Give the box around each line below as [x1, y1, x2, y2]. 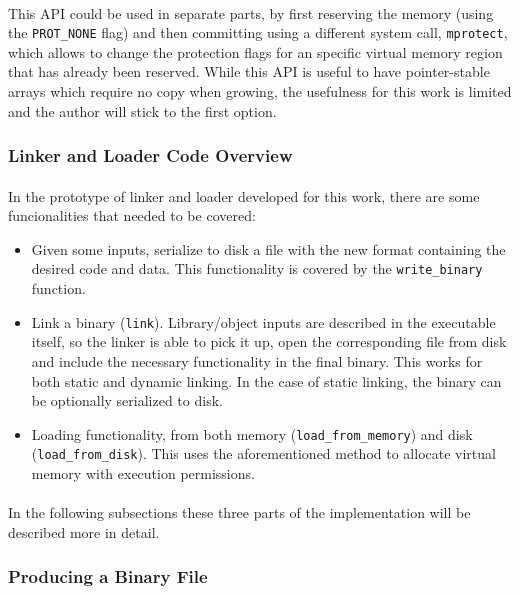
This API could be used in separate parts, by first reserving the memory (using [8, 2, 494, 23]
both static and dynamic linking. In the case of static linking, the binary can [31, 370, 502, 391]
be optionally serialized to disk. [31, 390, 223, 411]
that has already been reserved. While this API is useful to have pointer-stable [8, 61, 490, 82]
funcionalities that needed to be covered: [8, 205, 256, 226]
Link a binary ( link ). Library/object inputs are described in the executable [31, 311, 496, 332]
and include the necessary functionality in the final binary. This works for [31, 350, 483, 371]
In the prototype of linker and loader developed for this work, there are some [8, 185, 480, 206]
